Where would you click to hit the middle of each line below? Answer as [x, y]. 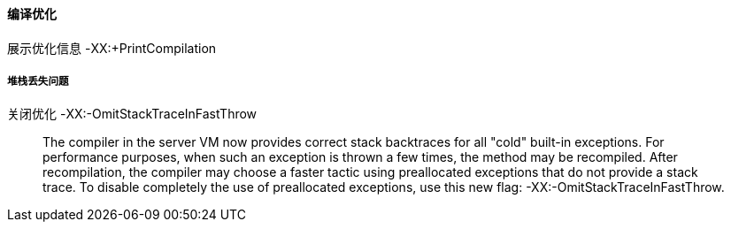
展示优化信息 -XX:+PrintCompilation [112, 48]
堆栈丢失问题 [38, 81]
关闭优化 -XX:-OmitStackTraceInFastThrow [132, 114]
